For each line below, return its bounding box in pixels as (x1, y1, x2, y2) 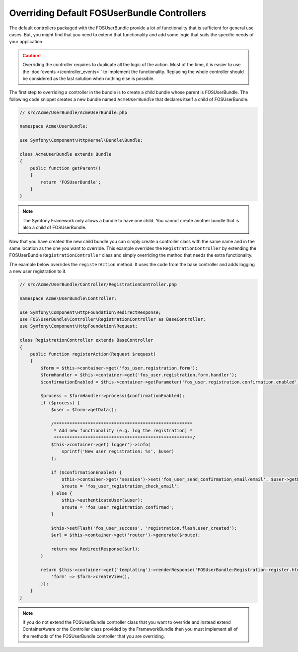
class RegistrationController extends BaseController (19, 337, 153, 343)
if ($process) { (40, 400, 80, 405)
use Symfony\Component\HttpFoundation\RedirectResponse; (19, 309, 161, 315)
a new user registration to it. (9, 269, 67, 275)
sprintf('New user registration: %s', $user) (61, 449, 174, 455)
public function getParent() (30, 165, 101, 171)
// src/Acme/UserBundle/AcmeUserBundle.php (19, 109, 128, 115)
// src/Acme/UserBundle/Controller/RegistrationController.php (19, 281, 177, 287)
